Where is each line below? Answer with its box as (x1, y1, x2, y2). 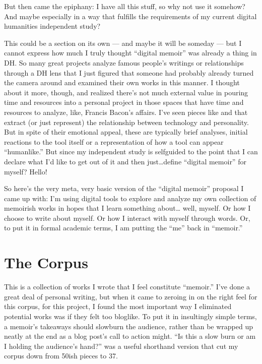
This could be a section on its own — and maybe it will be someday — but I (4, 37, 242, 48)
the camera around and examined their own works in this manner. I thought (4, 77, 240, 88)
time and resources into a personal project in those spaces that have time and (4, 97, 244, 107)
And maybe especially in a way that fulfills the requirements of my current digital (4, 11, 257, 21)
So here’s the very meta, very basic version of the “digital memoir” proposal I (4, 183, 244, 194)
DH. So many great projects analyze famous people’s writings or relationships (4, 57, 244, 68)
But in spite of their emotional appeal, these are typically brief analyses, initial (4, 127, 248, 137)
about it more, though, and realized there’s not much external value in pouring (4, 87, 248, 97)
